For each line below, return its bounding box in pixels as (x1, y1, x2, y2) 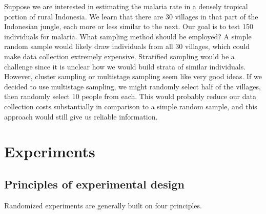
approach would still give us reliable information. (4, 111, 158, 122)
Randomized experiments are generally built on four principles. (4, 200, 202, 210)
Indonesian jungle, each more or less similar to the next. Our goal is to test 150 (4, 21, 253, 32)
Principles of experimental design (4, 176, 185, 192)
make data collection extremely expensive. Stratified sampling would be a (4, 51, 235, 61)
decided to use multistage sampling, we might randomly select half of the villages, (4, 81, 261, 91)
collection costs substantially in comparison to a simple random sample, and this (4, 101, 257, 111)
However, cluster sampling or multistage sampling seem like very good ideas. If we (4, 71, 262, 82)
